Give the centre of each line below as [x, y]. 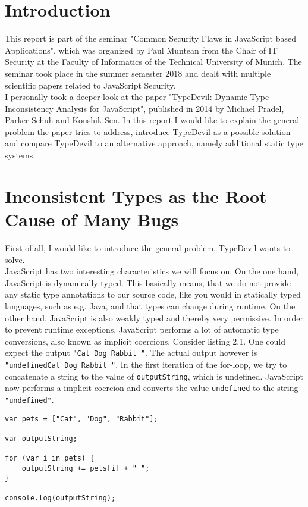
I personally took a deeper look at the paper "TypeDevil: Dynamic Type [137, 97]
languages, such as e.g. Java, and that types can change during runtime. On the [150, 306]
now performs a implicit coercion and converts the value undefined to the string [152, 388]
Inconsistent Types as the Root [136, 195]
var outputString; [41, 438]
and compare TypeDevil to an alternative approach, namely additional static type [154, 143]
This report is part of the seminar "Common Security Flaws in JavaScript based [151, 38]
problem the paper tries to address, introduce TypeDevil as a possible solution [148, 131]
